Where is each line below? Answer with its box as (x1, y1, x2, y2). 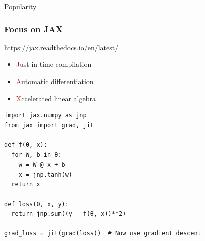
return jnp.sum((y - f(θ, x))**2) (11, 210, 126, 218)
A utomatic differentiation (16, 76, 94, 86)
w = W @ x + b (18, 161, 65, 169)
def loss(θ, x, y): (4, 200, 69, 208)
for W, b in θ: (11, 151, 62, 158)
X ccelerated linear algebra (16, 93, 96, 103)
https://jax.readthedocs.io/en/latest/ (4, 42, 119, 52)
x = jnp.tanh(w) (18, 171, 73, 178)
